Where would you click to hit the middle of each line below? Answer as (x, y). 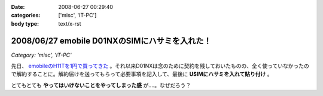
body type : (25, 23)
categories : (26, 16)
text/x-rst (70, 23)
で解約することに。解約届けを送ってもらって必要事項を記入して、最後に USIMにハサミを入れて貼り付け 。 (142, 74)
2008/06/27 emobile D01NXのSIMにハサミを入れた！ (111, 41)
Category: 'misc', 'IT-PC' (41, 55)
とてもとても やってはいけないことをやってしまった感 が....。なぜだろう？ (101, 85)
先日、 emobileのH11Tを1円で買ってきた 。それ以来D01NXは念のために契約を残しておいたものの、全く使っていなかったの (160, 66)
